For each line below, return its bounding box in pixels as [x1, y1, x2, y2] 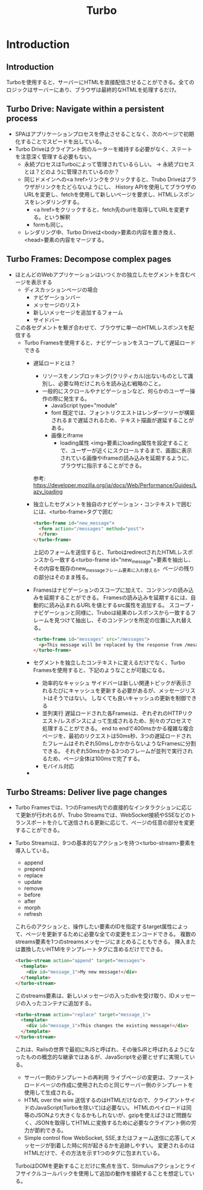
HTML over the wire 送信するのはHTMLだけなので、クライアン [24, 1096, 180, 1103]
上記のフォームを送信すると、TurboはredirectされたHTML [33, 549, 178, 556]
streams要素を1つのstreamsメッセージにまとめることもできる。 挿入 [14, 938, 185, 946]
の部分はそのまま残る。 [33, 573, 92, 581]
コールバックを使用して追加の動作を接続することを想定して [41, 1169, 189, 1177]
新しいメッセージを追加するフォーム [33, 309, 123, 316]
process [6, 113, 38, 124]
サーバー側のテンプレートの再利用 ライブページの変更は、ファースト [24, 1073, 195, 1080]
